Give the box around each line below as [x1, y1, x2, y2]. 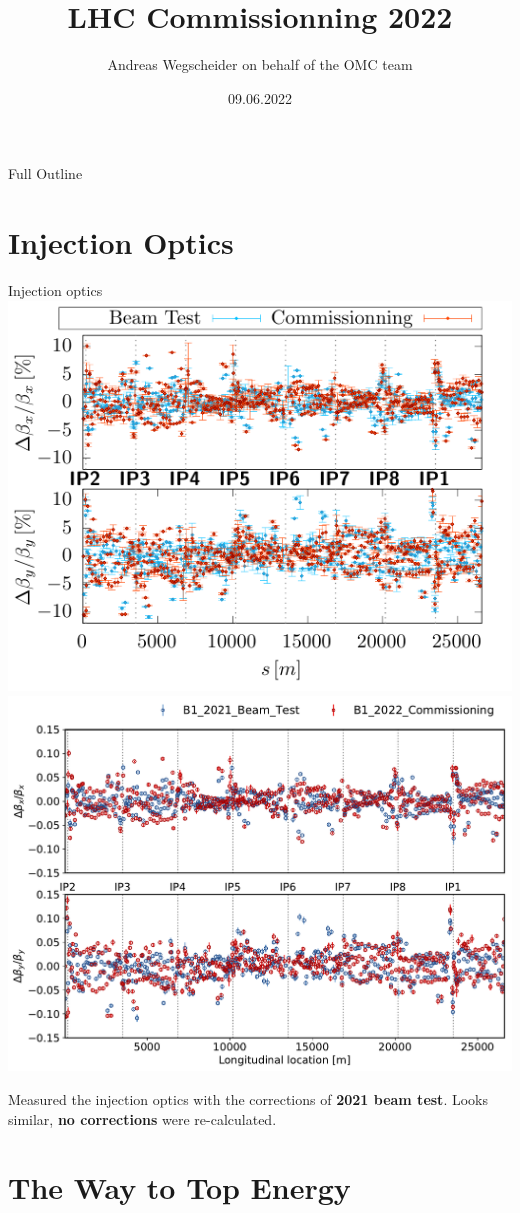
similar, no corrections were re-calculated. [8, 1108, 277, 1129]
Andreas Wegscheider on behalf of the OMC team [107, 54, 413, 75]
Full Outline [8, 163, 83, 184]
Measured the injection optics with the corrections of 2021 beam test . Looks [8, 1089, 488, 1110]
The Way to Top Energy [8, 1167, 351, 1208]
